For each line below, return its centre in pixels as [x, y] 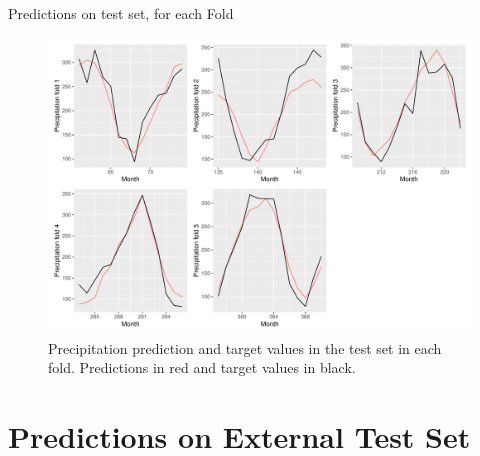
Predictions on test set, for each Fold [121, 13]
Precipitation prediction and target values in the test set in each [245, 347]
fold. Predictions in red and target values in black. [202, 367]
